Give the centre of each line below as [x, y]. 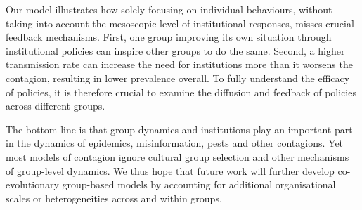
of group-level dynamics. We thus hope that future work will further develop [170, 170]
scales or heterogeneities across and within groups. [114, 198]
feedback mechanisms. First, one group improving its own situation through [169, 37]
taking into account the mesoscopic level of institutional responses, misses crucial [180, 23]
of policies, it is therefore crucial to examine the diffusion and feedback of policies [181, 92]
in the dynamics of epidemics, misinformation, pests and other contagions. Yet [175, 143]
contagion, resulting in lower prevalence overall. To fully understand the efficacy [178, 78]
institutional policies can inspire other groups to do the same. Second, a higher [175, 50]
